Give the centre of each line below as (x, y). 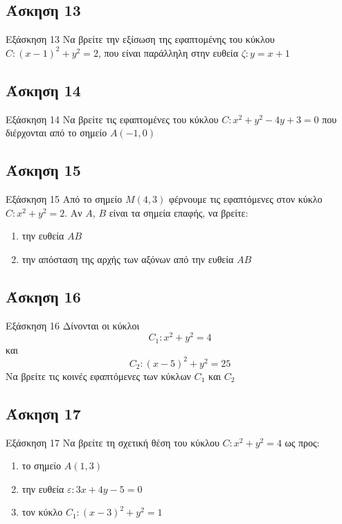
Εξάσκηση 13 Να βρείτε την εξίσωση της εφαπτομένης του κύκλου (140, 39)
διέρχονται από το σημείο (56, 133)
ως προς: (302, 442)
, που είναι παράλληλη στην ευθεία (168, 52)
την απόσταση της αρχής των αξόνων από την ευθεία (128, 259)
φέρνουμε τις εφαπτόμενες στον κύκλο (245, 198)
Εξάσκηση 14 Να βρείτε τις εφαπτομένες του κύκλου (112, 119)
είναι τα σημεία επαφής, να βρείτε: (179, 212)
